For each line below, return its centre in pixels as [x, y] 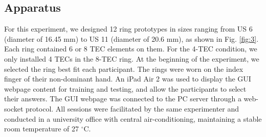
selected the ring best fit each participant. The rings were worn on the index [124, 68]
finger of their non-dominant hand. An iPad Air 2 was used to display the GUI [128, 79]
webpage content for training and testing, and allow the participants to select [125, 88]
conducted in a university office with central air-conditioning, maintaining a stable [133, 118]
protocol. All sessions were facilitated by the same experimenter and [132, 108]
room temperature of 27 [41, 129]
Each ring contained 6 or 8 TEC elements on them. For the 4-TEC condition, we [131, 49]
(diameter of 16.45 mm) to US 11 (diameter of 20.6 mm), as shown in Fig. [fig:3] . [131, 38]
